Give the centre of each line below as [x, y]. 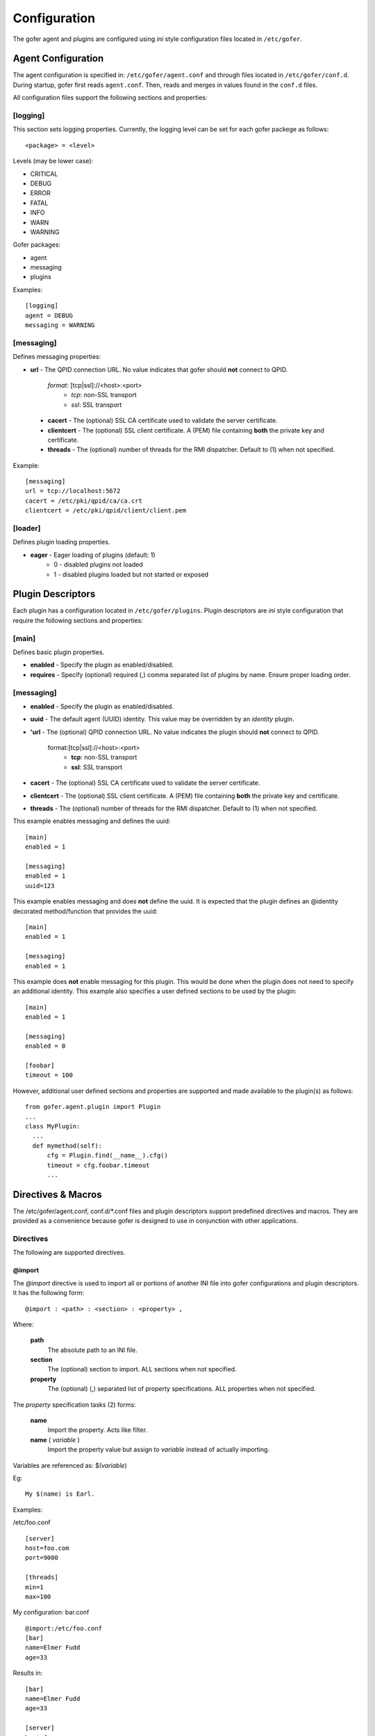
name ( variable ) [55, 1439]
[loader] [27, 528]
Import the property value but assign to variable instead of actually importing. [159, 1450]
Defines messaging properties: [57, 357]
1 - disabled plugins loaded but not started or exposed [131, 574]
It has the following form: [49, 1293]
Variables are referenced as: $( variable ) [70, 1465]
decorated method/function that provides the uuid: [85, 911]
